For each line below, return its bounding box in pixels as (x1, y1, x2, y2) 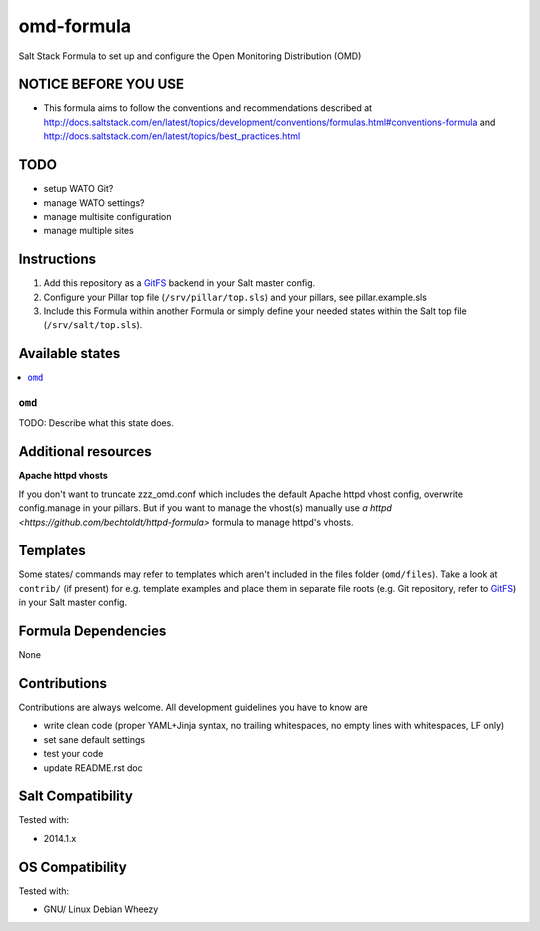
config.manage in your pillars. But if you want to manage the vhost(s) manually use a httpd (18, 502, 392, 514)
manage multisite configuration (43, 210, 172, 222)
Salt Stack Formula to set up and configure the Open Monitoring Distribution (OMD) (18, 50, 362, 62)
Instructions (18, 251, 97, 268)
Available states (18, 345, 121, 362)
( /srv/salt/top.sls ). (43, 319, 143, 331)
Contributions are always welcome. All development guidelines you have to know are (18, 701, 369, 714)
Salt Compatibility (18, 788, 134, 805)
